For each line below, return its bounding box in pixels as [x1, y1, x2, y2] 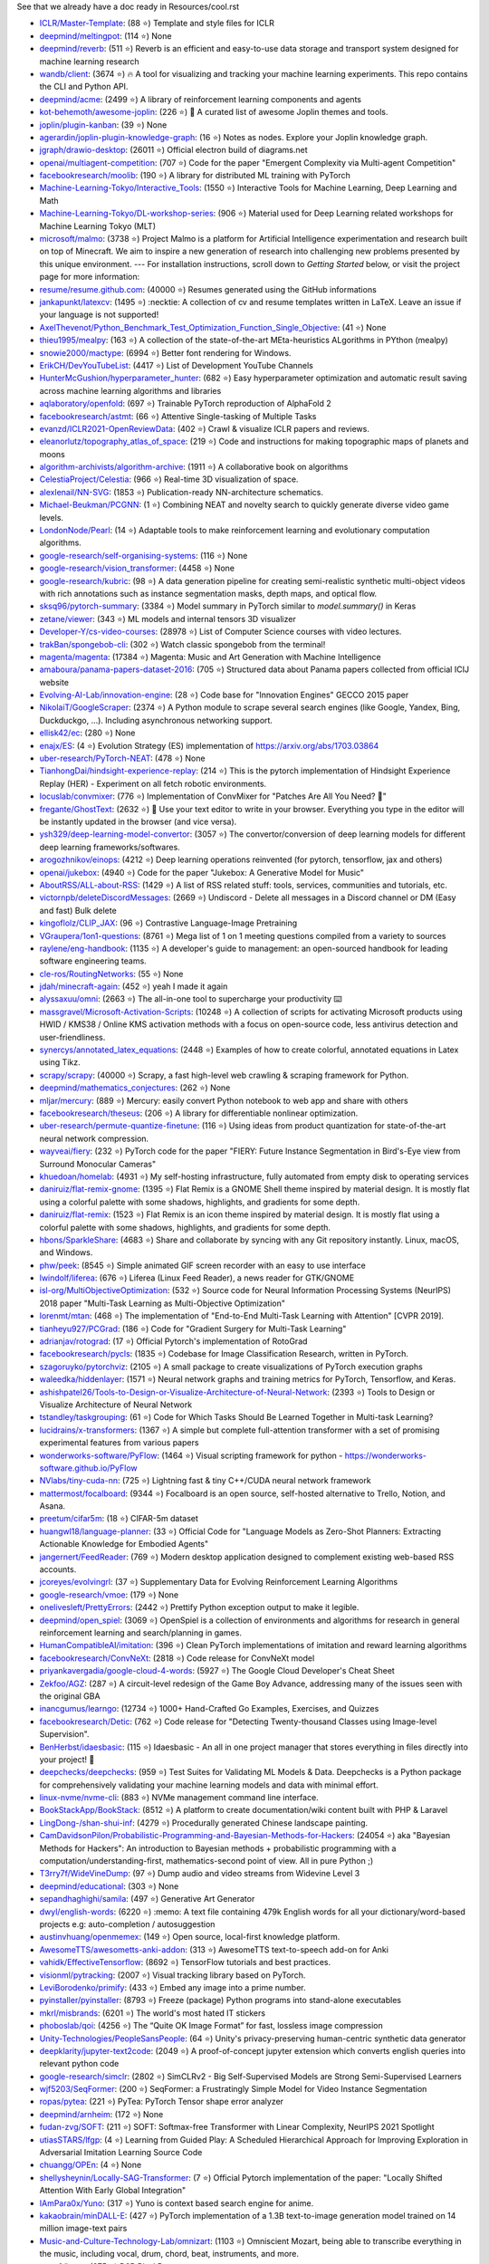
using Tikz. [39, 1057, 81, 1068]
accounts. [39, 1564, 77, 1575]
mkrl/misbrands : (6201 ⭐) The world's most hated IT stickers [39, 2007, 266, 2019]
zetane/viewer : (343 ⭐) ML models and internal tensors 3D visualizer [39, 613, 296, 624]
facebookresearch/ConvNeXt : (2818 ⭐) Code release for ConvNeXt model [39, 1653, 315, 1664]
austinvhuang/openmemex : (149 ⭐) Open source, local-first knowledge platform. [39, 1932, 340, 1943]
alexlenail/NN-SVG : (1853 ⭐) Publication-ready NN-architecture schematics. [39, 486, 323, 497]
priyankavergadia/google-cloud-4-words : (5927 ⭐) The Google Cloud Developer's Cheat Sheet [39, 1665, 396, 1676]
